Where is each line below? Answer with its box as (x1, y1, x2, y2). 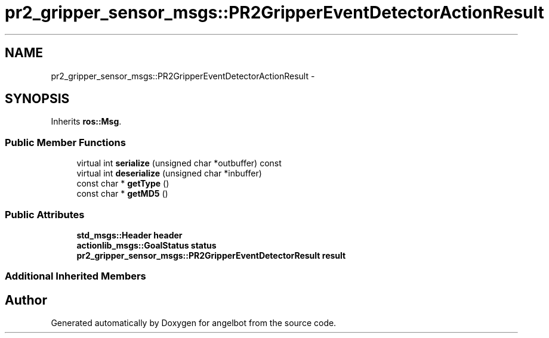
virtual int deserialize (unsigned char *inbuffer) (76, 168, 262, 179)
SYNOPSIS (5, 91, 70, 107)
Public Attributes (5, 208, 85, 221)
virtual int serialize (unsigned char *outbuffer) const (76, 158, 282, 169)
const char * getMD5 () (76, 188, 168, 199)
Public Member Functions (5, 136, 126, 148)
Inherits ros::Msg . (51, 116, 122, 127)
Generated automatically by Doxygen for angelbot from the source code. (51, 318, 337, 328)
